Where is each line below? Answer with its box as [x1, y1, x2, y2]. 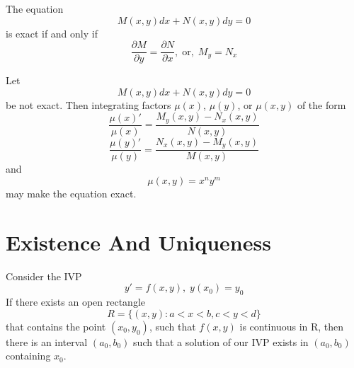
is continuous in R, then [239, 318, 344, 333]
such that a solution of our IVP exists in [133, 334, 309, 349]
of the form [297, 97, 346, 112]
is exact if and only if [6, 25, 98, 40]
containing [6, 348, 51, 363]
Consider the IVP [6, 268, 82, 283]
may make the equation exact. [6, 186, 137, 200]
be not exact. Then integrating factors [6, 97, 171, 112]
